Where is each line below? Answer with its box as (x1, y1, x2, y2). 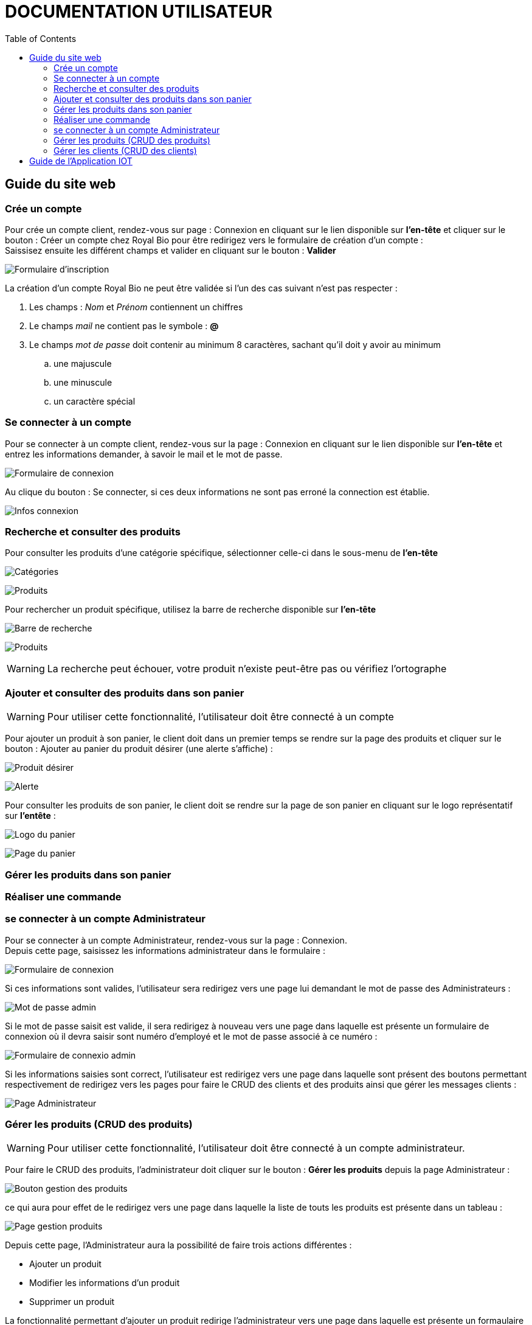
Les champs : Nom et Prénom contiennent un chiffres (29, 301, 243, 312)
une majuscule (54, 358, 112, 369)
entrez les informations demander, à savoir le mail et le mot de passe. (5, 448, 283, 459)
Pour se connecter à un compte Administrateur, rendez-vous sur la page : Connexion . (5, 934, 347, 945)
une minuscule (54, 377, 112, 388)
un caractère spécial (54, 395, 136, 406)
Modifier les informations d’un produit (29, 1278, 180, 1288)
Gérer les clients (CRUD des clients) (54, 145, 197, 156)
